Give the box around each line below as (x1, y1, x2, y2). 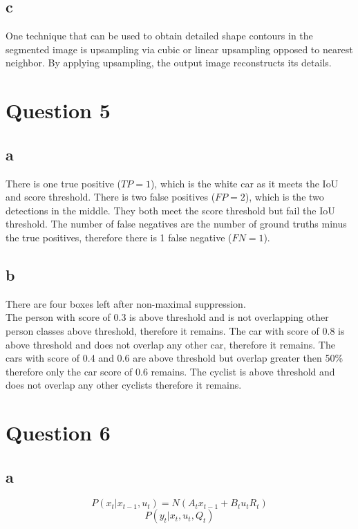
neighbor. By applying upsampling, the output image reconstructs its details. (6, 55, 332, 70)
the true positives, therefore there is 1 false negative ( (6, 230, 232, 244)
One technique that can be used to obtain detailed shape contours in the (6, 28, 313, 43)
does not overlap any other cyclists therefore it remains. (6, 378, 242, 392)
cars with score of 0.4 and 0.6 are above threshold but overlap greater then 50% (6, 351, 343, 365)
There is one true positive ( (6, 176, 122, 190)
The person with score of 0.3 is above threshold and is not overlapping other (6, 310, 329, 324)
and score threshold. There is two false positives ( (6, 189, 216, 204)
